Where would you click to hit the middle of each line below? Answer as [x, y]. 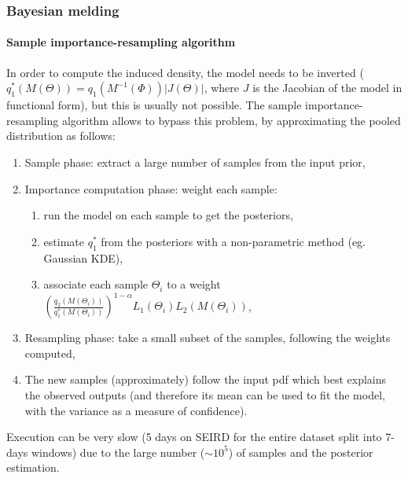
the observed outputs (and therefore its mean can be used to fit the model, [205, 395]
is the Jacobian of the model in [327, 88]
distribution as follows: [61, 136]
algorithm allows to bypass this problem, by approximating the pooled [231, 120]
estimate [64, 241]
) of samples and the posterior [301, 452]
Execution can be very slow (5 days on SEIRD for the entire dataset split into [194, 437]
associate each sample [96, 284]
